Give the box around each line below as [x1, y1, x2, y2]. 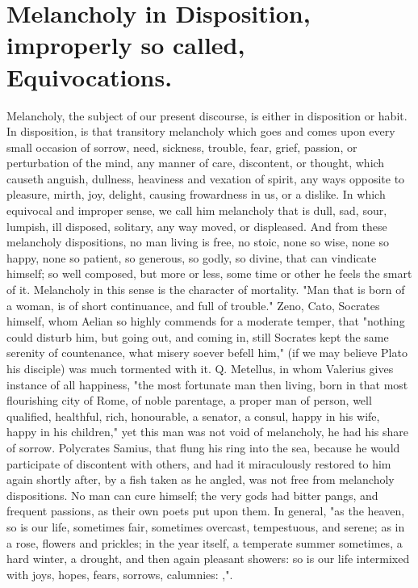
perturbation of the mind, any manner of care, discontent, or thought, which [6, 154, 385, 171]
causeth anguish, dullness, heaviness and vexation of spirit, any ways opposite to [6, 170, 405, 187]
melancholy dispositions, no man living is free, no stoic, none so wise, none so [6, 233, 389, 250]
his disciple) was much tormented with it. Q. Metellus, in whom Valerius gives [6, 360, 394, 376]
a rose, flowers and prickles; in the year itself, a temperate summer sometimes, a [6, 534, 403, 551]
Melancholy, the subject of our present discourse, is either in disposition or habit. [6, 107, 408, 124]
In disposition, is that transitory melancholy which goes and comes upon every [6, 123, 395, 140]
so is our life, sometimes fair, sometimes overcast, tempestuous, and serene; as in [6, 518, 405, 535]
